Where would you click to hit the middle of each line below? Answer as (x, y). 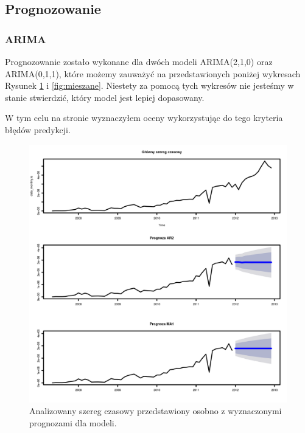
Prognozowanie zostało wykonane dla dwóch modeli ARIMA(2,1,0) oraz (139, 61)
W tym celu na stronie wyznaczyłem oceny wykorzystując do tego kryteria (144, 118)
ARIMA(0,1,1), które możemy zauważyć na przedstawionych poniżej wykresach (153, 73)
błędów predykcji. (38, 129)
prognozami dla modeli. (73, 422)
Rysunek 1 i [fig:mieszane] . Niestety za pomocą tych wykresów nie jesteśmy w (149, 85)
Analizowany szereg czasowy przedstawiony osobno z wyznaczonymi (156, 411)
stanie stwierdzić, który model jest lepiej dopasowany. (105, 97)
